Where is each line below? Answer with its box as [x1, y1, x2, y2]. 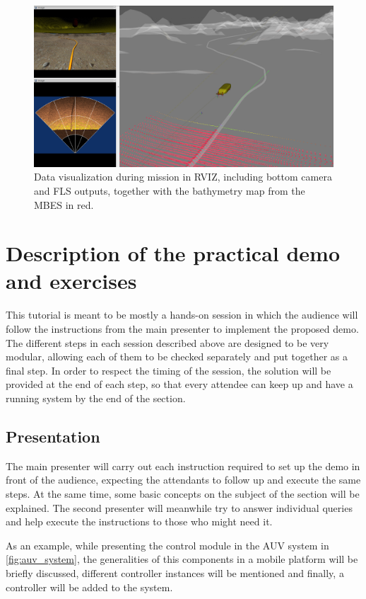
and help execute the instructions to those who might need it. [6, 514, 273, 529]
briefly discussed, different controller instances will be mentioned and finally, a [6, 565, 344, 580]
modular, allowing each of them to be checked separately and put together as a [6, 349, 348, 364]
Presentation [6, 425, 100, 447]
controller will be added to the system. [6, 579, 173, 594]
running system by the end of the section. [6, 390, 186, 405]
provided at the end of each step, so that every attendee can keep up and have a [6, 377, 353, 392]
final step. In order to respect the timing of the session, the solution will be [6, 363, 331, 377]
